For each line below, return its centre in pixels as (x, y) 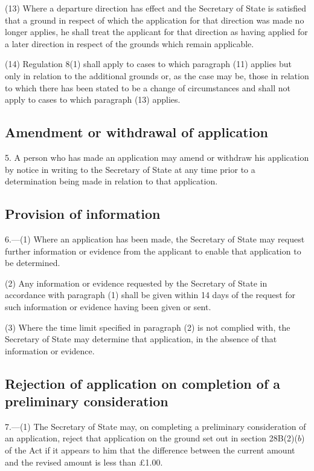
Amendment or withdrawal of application (136, 132)
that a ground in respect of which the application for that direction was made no (155, 20)
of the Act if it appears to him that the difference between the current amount (150, 450)
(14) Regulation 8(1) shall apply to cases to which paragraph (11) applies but (149, 64)
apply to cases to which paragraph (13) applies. (93, 99)
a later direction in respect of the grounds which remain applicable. (130, 43)
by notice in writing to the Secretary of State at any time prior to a (130, 169)
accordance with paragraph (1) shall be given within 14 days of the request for (150, 295)
